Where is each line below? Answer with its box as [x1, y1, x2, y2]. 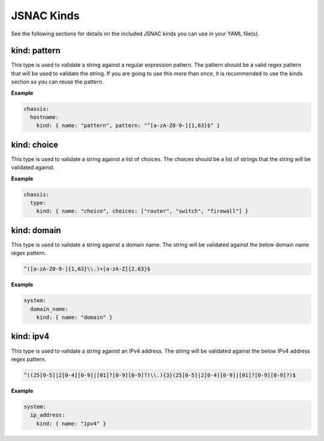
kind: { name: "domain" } [36, 314, 113, 321]
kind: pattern [11, 46, 61, 56]
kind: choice [11, 139, 59, 150]
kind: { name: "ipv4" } [36, 420, 106, 427]
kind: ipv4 [11, 331, 50, 342]
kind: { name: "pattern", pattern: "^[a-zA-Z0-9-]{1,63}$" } [36, 122, 220, 129]
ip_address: [30, 412, 65, 419]
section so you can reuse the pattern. [11, 78, 104, 85]
